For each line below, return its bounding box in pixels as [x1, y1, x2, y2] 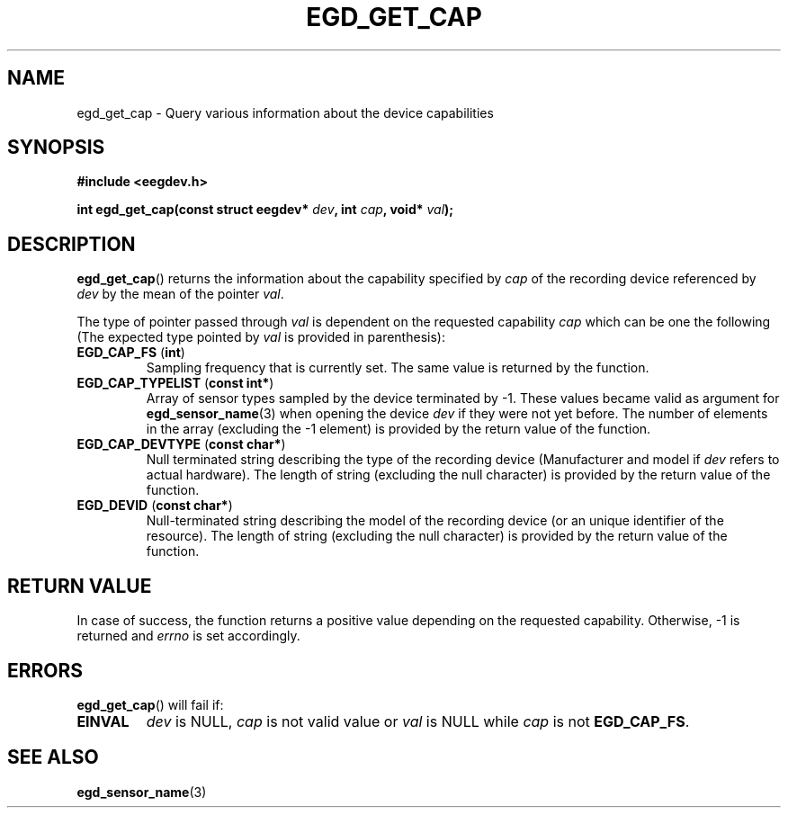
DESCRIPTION [7, 232, 136, 255]
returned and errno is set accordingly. [76, 628, 300, 644]
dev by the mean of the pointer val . [76, 286, 284, 302]
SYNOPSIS [7, 136, 105, 159]
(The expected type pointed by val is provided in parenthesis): [76, 329, 445, 345]
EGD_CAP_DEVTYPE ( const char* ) [76, 436, 286, 452]
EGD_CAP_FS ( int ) [76, 345, 185, 361]
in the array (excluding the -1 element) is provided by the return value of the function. [146, 421, 651, 437]
